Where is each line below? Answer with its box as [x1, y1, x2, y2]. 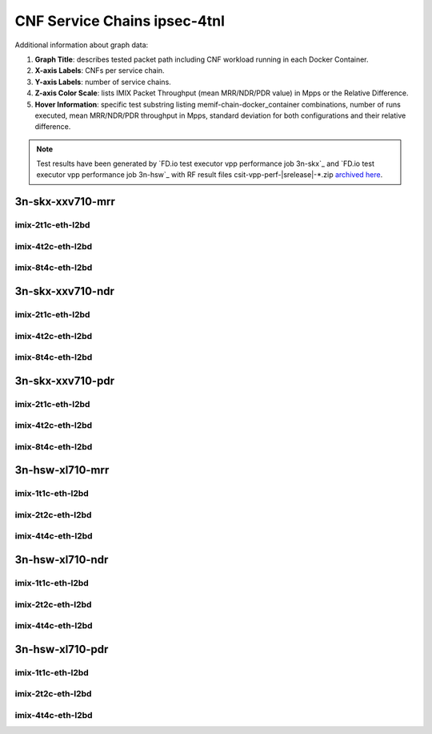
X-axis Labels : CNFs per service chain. [34, 66, 165, 75]
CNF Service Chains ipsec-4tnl [14, 12, 226, 30]
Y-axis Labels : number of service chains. [34, 77, 171, 87]
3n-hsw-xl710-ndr [14, 553, 109, 567]
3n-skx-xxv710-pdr [14, 373, 115, 388]
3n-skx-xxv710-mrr [14, 195, 116, 208]
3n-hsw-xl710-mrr [14, 463, 110, 477]
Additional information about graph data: [14, 40, 149, 50]
